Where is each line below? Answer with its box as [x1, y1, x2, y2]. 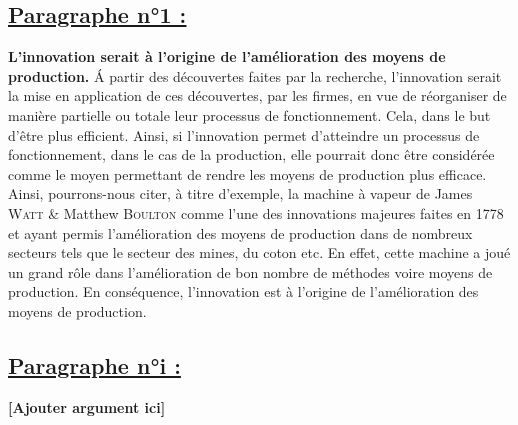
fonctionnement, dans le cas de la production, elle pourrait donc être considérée [8, 144, 495, 165]
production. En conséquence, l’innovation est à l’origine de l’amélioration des [8, 281, 479, 302]
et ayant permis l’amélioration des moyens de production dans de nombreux [8, 222, 473, 243]
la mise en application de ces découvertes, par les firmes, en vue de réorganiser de [8, 85, 507, 106]
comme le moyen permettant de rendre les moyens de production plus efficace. [8, 163, 487, 184]
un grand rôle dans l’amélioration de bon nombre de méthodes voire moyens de [8, 261, 493, 282]
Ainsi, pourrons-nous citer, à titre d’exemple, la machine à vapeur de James [8, 183, 473, 204]
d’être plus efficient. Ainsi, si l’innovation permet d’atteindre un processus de [8, 124, 480, 145]
